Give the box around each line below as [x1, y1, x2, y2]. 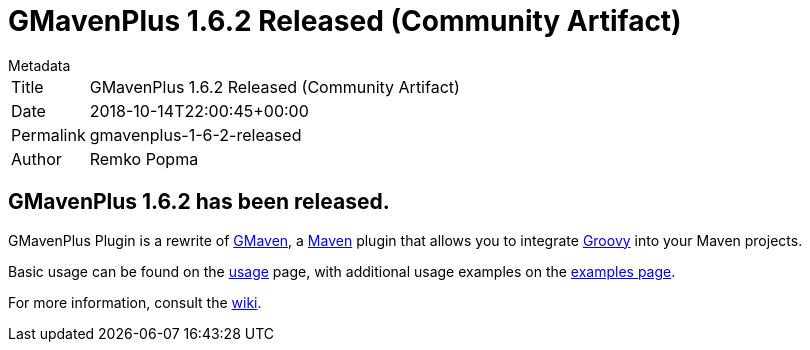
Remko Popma [89, 148, 199, 169]
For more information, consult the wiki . [8, 293, 262, 311]
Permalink [11, 124, 86, 145]
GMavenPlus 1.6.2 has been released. [8, 189, 390, 215]
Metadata [8, 56, 71, 74]
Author [11, 148, 62, 169]
